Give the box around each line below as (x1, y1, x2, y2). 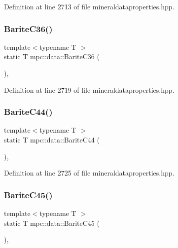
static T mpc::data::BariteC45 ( (4, 217, 100, 228)
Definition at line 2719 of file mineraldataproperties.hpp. (4, 84, 175, 95)
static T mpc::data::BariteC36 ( (4, 51, 100, 62)
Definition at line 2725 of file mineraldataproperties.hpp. (4, 168, 175, 178)
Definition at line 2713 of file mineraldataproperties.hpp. (4, 1, 175, 11)
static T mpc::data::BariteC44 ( (4, 135, 100, 144)
